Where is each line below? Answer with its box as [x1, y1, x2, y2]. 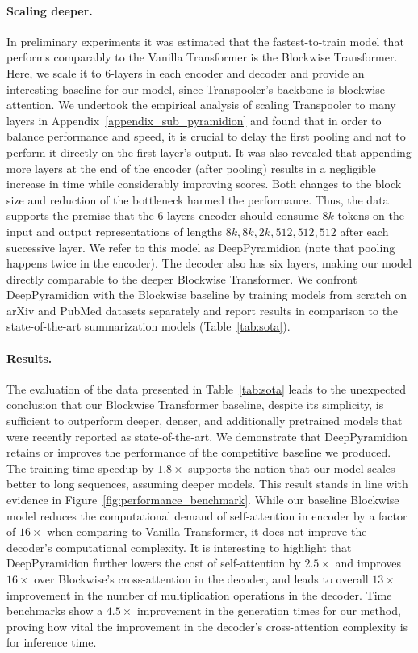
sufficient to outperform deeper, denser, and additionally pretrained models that [6, 412, 403, 429]
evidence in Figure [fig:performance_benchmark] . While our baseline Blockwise [6, 491, 399, 508]
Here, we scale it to [6, 64, 102, 81]
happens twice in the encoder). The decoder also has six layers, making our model [6, 255, 412, 272]
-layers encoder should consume [163, 207, 319, 224]
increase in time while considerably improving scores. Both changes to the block [6, 175, 402, 192]
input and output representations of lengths [6, 222, 223, 239]
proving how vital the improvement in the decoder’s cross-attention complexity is [6, 617, 408, 634]
